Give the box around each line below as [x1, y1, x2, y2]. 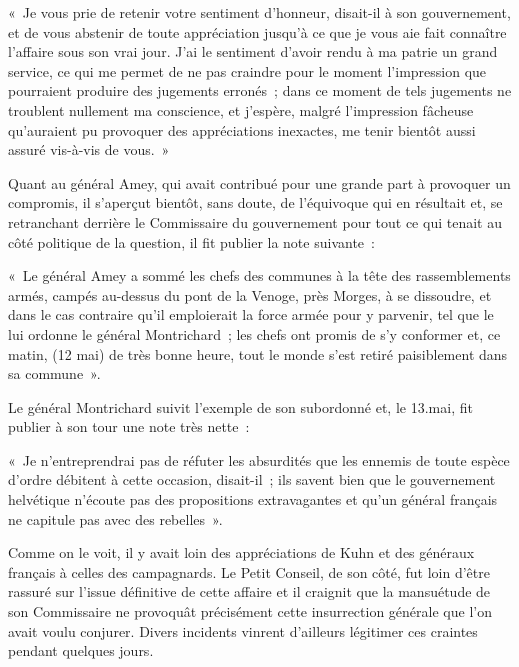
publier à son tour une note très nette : [8, 416, 250, 437]
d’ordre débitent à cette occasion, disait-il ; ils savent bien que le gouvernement [8, 469, 496, 490]
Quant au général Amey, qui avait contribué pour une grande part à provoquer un [8, 172, 511, 193]
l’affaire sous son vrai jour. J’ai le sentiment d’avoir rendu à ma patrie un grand [8, 41, 498, 62]
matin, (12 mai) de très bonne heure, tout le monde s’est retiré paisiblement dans [8, 343, 508, 364]
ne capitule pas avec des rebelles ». [8, 508, 223, 529]
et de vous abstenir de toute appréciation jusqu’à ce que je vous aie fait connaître [8, 21, 507, 42]
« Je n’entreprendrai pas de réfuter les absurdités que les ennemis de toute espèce [8, 449, 510, 470]
